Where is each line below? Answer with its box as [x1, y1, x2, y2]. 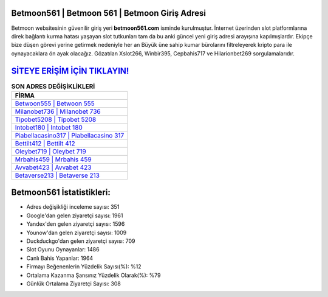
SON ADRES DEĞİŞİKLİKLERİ [11, 82, 95, 91]
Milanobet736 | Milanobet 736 [15, 107, 101, 116]
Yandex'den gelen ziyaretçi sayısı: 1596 [26, 220, 125, 228]
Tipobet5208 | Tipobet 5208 [15, 115, 97, 124]
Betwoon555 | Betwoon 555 [15, 99, 95, 108]
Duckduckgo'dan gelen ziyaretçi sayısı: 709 [26, 237, 135, 245]
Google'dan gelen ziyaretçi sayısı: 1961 [26, 212, 123, 219]
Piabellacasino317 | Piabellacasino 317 [15, 131, 125, 139]
